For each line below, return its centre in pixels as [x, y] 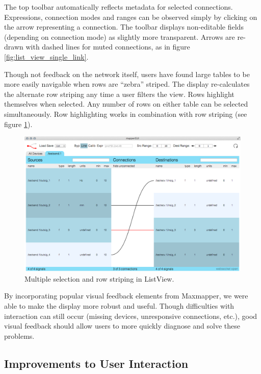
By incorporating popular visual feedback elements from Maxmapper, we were [126, 296]
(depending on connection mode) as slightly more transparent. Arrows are [120, 36]
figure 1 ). [18, 124]
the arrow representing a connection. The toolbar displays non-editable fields [124, 27]
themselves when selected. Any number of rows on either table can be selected [126, 104]
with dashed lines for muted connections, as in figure [108, 47]
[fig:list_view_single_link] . [46, 56]
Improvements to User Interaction [96, 363]
